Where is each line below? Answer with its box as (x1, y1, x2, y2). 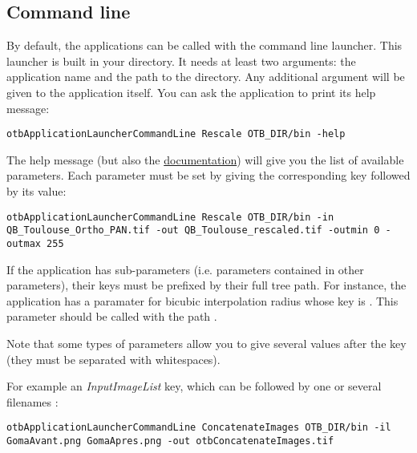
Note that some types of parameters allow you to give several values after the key (6, 334, 407, 351)
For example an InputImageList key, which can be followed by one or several (6, 378, 382, 394)
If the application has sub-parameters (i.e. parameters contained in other (6, 261, 364, 277)
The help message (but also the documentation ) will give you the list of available (6, 151, 404, 168)
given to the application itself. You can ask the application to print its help (6, 83, 376, 100)
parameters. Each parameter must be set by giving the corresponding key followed (6, 167, 411, 184)
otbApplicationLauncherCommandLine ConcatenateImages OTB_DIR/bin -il (6, 422, 391, 434)
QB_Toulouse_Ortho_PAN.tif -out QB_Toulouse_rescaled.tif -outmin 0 (6, 224, 380, 237)
